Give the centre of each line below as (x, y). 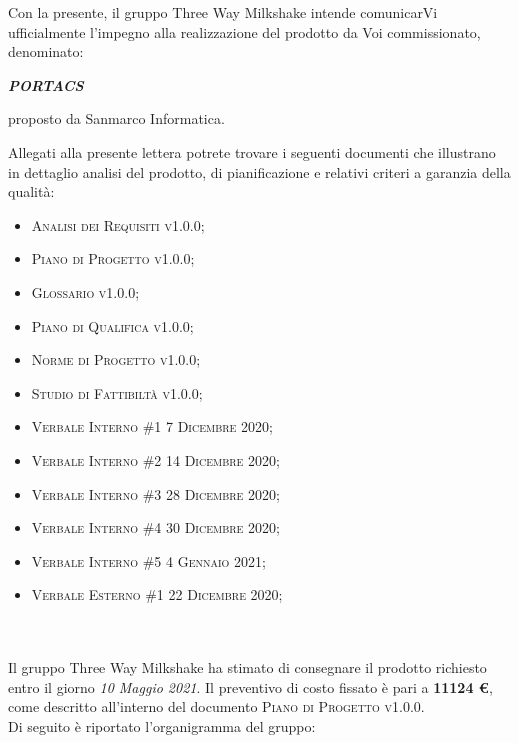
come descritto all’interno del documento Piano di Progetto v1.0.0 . (216, 706)
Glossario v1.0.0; (85, 291)
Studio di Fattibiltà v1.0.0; (117, 392)
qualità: (31, 191)
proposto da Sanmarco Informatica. (116, 118)
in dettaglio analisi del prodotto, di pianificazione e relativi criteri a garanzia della (259, 171)
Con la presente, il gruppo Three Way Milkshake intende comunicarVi (223, 12)
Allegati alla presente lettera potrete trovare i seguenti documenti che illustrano (252, 151)
